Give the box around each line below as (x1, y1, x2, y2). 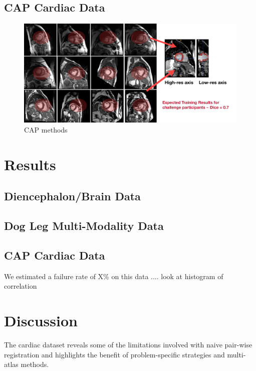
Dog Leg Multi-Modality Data (4, 218, 164, 233)
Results (4, 154, 56, 174)
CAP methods (24, 124, 68, 135)
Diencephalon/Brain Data (4, 188, 141, 204)
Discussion (4, 310, 78, 330)
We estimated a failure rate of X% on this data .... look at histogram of (4, 271, 223, 281)
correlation (4, 281, 37, 291)
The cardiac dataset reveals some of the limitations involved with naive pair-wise (4, 339, 252, 349)
